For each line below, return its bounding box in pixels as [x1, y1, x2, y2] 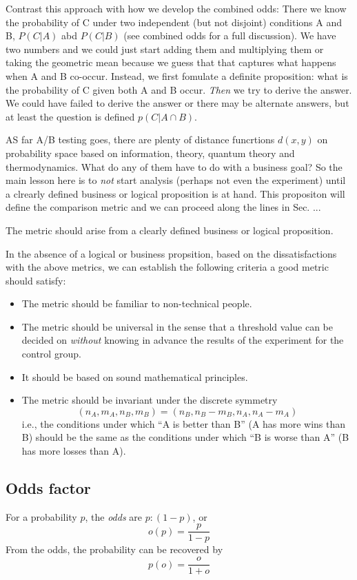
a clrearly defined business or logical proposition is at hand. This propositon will [6, 186, 345, 200]
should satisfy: [6, 273, 66, 287]
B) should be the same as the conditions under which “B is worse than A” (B [21, 430, 349, 444]
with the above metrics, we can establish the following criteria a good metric [6, 260, 329, 274]
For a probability [6, 509, 77, 524]
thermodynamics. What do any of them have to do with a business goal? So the [6, 159, 343, 174]
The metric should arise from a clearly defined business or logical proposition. [6, 222, 334, 237]
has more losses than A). [21, 444, 126, 458]
